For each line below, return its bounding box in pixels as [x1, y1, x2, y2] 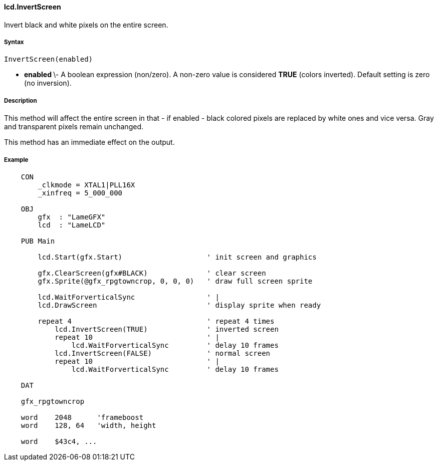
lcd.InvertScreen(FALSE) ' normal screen [55, 349, 271, 357]
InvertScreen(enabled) [4, 55, 93, 64]
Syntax [4, 39, 24, 46]
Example [4, 156, 29, 163]
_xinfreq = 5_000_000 [38, 188, 123, 197]
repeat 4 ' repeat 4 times [38, 317, 275, 325]
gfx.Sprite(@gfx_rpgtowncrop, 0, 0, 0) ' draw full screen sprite [38, 277, 313, 285]
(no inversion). [24, 79, 72, 88]
